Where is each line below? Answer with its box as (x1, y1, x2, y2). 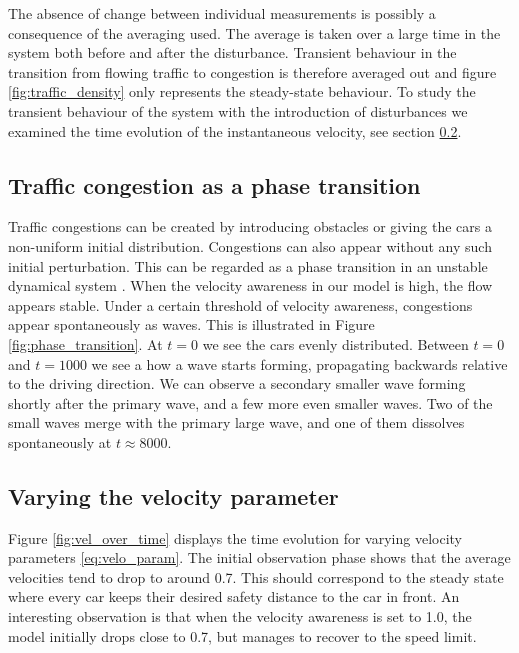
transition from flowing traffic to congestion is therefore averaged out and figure (8, 61, 497, 82)
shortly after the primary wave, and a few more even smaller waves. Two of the (8, 392, 493, 413)
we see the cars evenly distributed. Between (202, 333, 469, 354)
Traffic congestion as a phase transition (8, 169, 421, 200)
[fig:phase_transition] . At (8, 333, 163, 354)
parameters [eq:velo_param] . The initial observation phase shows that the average (8, 547, 511, 568)
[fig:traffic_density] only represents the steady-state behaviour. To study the (8, 81, 476, 102)
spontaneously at (8, 431, 112, 452)
